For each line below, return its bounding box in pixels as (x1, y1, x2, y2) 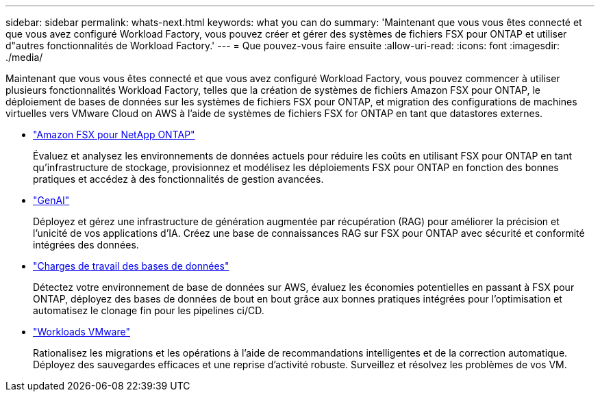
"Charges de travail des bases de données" (33, 260, 229, 272)
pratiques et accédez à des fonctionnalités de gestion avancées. (33, 173, 324, 185)
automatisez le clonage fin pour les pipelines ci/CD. (33, 305, 264, 316)
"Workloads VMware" (33, 326, 130, 337)
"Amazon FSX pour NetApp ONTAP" (33, 129, 195, 140)
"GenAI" (33, 194, 70, 206)
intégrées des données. (33, 239, 139, 251)
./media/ (5, 51, 43, 63)
